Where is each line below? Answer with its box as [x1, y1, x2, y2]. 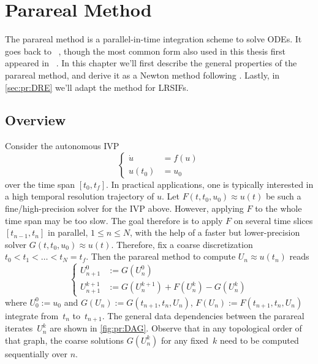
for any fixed [161, 333, 209, 346]
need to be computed [220, 333, 299, 346]
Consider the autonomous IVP [5, 139, 119, 152]
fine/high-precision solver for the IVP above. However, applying [5, 202, 244, 215]
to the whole [255, 202, 302, 215]
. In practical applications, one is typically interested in [106, 177, 314, 190]
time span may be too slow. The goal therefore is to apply [5, 214, 223, 227]
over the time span [5, 177, 75, 190]
